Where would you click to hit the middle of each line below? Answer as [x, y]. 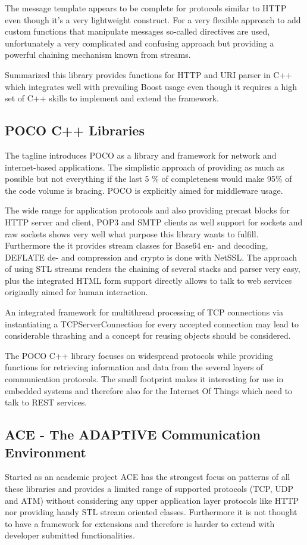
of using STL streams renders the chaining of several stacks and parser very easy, [153, 269]
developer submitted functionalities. [70, 535]
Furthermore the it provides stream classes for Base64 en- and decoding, [137, 245]
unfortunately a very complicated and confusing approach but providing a [140, 43]
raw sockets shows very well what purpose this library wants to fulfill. [132, 233]
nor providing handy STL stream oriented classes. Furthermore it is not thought [151, 512]
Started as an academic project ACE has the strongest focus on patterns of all [148, 477]
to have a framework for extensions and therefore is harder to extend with [140, 523]
